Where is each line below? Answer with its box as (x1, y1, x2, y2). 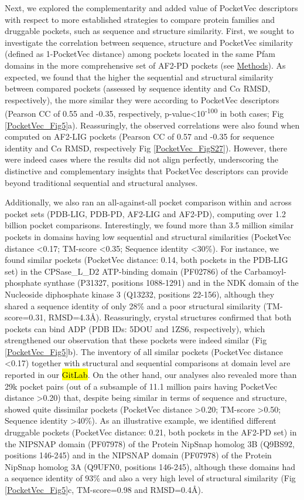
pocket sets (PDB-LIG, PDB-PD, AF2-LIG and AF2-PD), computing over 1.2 (5, 207, 286, 219)
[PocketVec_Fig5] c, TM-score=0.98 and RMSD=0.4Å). (5, 484, 203, 495)
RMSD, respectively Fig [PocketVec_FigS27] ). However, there (64, 141, 288, 154)
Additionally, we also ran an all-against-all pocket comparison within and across (5, 196, 292, 208)
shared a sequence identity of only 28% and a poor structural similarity (5, 299, 261, 312)
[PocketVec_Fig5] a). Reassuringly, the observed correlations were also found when (5, 119, 300, 131)
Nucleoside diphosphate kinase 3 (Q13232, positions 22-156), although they (5, 288, 275, 300)
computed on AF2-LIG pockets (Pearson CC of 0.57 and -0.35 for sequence (5, 130, 274, 143)
